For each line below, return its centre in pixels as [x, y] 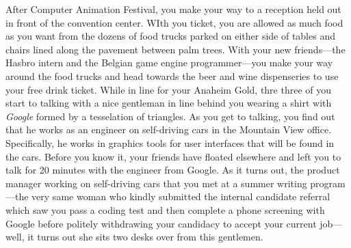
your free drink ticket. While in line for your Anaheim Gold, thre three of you [169, 89]
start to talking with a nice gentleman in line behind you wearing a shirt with [169, 103]
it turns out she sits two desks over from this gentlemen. [145, 237]
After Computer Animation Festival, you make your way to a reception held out [173, 9]
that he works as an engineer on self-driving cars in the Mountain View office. [169, 129]
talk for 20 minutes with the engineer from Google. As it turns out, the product [173, 170]
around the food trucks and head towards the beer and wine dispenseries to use [172, 75]
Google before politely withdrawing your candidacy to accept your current [161, 223]
